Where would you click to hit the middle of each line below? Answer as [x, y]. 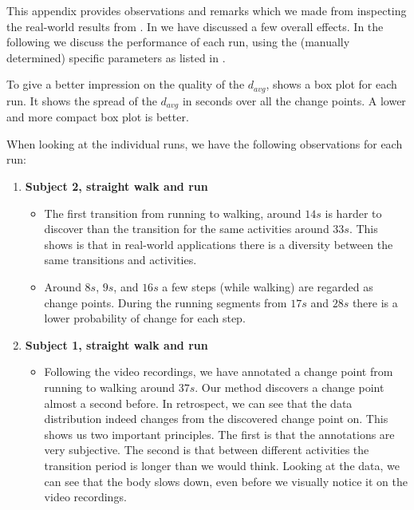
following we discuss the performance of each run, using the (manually [178, 42]
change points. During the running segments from [166, 302]
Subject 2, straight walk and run [116, 186]
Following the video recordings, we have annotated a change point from [219, 372]
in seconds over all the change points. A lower [294, 100]
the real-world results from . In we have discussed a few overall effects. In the [195, 26]
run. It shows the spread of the [82, 100]
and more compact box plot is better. [98, 117]
